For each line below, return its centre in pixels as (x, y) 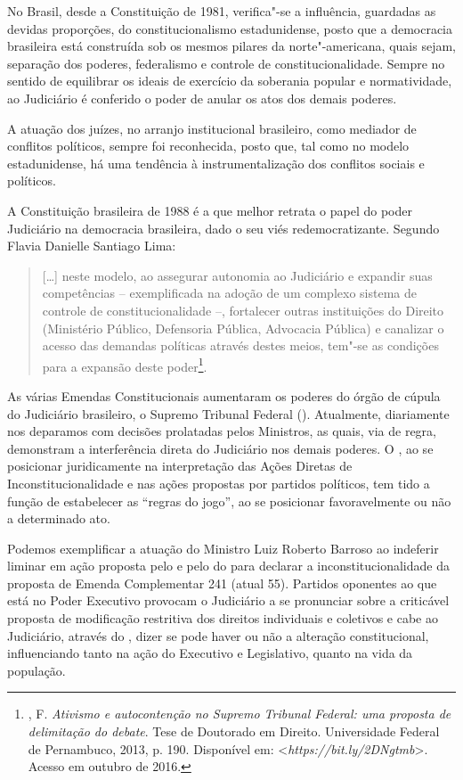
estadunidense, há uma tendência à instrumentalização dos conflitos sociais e (216, 163)
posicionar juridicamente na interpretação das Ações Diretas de (180, 466)
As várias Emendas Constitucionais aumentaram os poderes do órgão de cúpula (224, 395)
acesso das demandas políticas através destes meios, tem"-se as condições (240, 345)
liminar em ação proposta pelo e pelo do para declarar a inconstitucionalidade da (228, 566)
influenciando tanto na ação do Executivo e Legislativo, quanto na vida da (210, 653)
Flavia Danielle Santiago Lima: (92, 246)
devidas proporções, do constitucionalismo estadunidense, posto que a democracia (230, 28)
